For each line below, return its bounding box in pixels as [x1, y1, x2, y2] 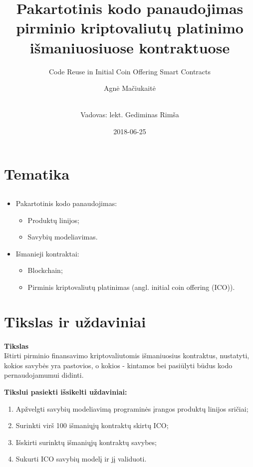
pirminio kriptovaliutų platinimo [16, 17, 244, 38]
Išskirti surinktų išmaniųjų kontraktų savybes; [15, 437, 157, 447]
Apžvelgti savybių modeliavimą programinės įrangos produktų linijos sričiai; [15, 403, 249, 414]
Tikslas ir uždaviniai [4, 311, 146, 331]
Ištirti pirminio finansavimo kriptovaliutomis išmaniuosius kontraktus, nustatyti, [4, 350, 250, 361]
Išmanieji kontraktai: [15, 248, 79, 258]
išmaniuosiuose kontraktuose [29, 37, 230, 57]
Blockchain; [27, 265, 63, 275]
